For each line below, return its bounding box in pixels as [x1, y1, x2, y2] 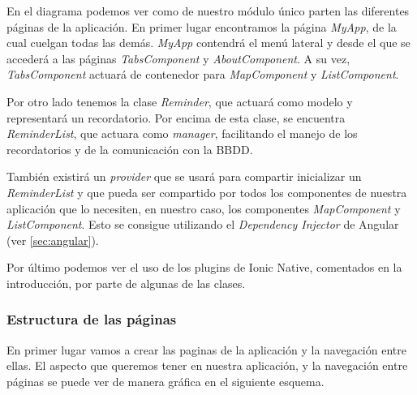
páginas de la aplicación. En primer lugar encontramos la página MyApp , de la [6, 18, 397, 35]
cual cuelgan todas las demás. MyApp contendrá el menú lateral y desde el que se [6, 34, 411, 51]
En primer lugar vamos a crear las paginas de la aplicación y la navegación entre [6, 341, 406, 358]
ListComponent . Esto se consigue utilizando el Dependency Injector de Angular [6, 216, 399, 233]
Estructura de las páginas [6, 309, 177, 329]
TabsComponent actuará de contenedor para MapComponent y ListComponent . [6, 66, 399, 83]
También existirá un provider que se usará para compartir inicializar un [6, 168, 362, 185]
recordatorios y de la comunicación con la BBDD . [6, 140, 253, 157]
